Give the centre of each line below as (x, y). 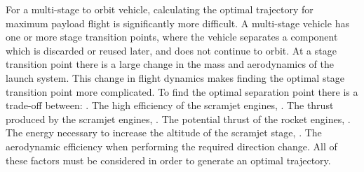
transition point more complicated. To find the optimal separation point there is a (182, 91)
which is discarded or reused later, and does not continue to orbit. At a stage (171, 50)
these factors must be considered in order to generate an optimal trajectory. (168, 160)
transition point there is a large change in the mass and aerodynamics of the (170, 64)
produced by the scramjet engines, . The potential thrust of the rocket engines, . (178, 119)
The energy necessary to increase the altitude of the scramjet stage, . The (164, 132)
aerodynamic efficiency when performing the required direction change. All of (171, 146)
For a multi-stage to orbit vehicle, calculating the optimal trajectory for (160, 9)
